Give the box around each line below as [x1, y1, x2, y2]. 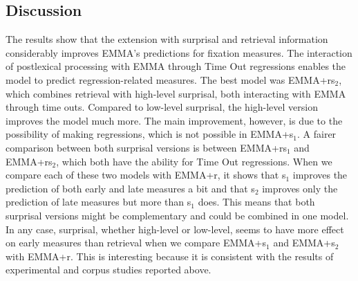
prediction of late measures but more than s [6, 194, 191, 209]
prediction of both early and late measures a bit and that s [6, 181, 255, 195]
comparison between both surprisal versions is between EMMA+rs [6, 140, 287, 154]
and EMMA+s [273, 235, 335, 250]
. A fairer [297, 127, 337, 141]
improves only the [262, 181, 338, 195]
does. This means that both [198, 194, 315, 209]
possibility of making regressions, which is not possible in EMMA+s [6, 127, 294, 141]
